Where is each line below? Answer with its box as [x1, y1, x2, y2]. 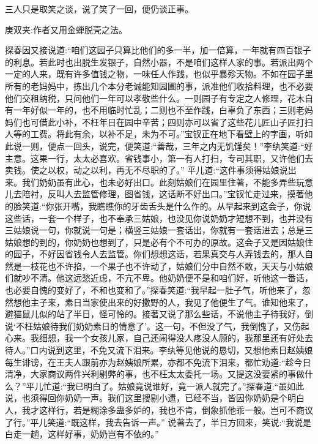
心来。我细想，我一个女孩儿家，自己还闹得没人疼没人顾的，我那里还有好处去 [5, 331, 313, 344]
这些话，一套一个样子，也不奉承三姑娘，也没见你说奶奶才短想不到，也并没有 [5, 211, 313, 224]
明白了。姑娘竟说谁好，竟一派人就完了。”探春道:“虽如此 [84, 379, 305, 392]
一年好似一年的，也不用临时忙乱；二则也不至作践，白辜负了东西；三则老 [13, 103, 305, 116]
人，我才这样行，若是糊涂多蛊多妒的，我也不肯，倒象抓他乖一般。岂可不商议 [5, 404, 313, 416]
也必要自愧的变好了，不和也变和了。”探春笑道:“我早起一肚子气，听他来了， [5, 284, 303, 296]
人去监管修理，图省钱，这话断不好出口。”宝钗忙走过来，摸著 [64, 187, 305, 200]
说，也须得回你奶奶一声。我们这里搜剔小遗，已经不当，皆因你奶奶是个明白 [5, 391, 305, 404]
